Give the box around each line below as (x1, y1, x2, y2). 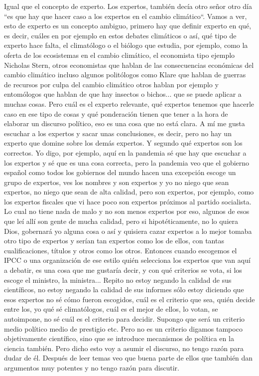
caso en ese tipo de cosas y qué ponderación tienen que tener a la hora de (4, 108, 228, 119)
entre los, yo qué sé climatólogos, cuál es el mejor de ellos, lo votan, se (4, 304, 218, 314)
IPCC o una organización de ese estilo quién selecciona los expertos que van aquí (4, 255, 251, 265)
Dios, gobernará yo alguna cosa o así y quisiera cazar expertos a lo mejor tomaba (4, 225, 252, 236)
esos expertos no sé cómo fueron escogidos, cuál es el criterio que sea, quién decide (4, 294, 255, 304)
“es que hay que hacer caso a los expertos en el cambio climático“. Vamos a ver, (4, 10, 247, 21)
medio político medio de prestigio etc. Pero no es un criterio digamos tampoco (4, 323, 243, 334)
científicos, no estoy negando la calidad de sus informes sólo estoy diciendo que (4, 284, 244, 295)
